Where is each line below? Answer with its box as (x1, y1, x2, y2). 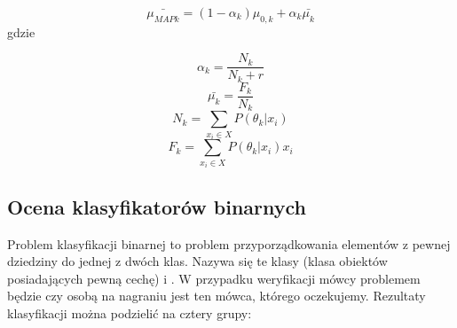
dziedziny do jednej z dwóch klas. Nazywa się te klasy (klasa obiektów (7, 252, 388, 270)
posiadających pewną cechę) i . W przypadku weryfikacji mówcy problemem (7, 269, 421, 287)
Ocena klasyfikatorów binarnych (7, 192, 307, 220)
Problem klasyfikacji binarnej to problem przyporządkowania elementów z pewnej (7, 234, 451, 253)
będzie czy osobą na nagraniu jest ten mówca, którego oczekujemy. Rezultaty (7, 286, 426, 305)
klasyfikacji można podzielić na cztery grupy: (7, 303, 252, 322)
